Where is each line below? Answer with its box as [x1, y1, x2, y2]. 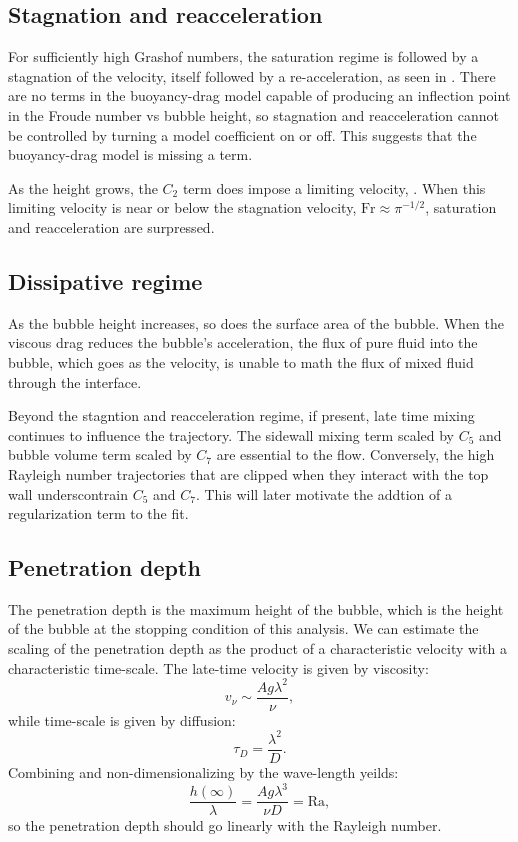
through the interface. [8, 371, 142, 392]
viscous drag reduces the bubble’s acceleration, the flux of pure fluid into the [8, 332, 478, 353]
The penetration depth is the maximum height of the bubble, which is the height [8, 598, 504, 619]
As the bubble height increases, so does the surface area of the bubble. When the [8, 312, 505, 333]
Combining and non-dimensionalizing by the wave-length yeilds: [8, 761, 399, 782]
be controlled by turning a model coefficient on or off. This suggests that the [8, 124, 477, 145]
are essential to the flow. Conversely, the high [216, 444, 495, 465]
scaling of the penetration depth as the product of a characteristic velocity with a [8, 638, 507, 659]
